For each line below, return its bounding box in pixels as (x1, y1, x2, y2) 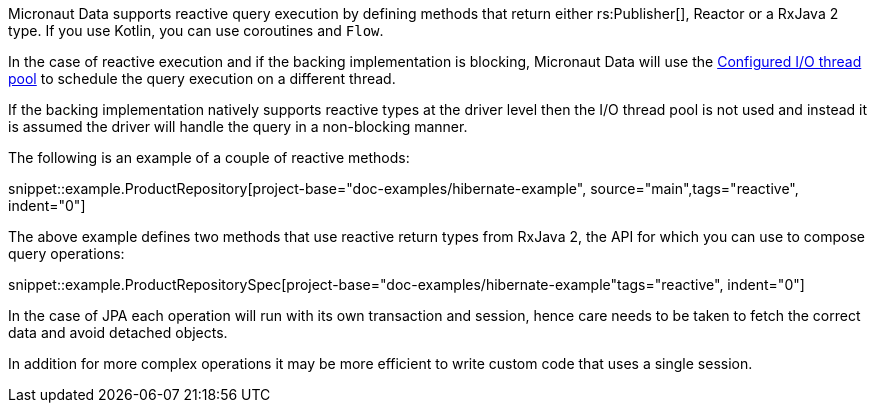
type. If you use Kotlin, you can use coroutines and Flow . (8, 22, 384, 39)
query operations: (8, 245, 125, 262)
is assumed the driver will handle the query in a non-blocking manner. (8, 118, 468, 135)
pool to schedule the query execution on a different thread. (8, 70, 396, 87)
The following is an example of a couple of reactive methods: (8, 149, 410, 166)
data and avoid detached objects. (8, 324, 228, 341)
